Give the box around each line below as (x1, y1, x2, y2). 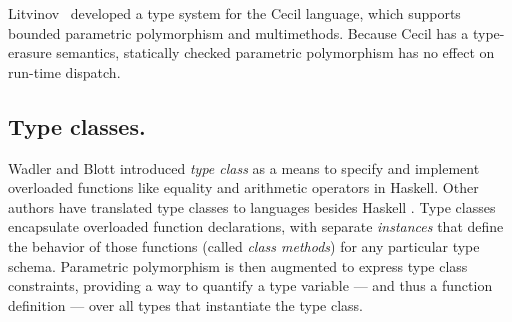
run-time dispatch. (8, 61, 121, 82)
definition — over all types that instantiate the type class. (8, 294, 364, 315)
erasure (8, 42, 52, 63)
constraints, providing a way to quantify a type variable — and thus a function (8, 275, 493, 296)
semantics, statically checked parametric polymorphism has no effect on (56, 42, 495, 63)
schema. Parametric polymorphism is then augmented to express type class (8, 255, 468, 276)
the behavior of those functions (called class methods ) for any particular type (8, 235, 480, 256)
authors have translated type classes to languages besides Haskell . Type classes (8, 196, 496, 217)
